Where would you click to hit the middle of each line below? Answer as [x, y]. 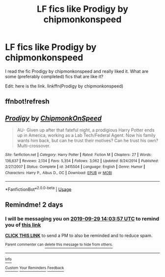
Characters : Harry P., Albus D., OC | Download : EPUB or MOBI [58, 173]
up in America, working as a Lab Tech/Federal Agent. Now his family [86, 135]
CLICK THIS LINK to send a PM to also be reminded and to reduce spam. [79, 236]
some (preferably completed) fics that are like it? [54, 76]
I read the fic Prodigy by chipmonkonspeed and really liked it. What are [77, 71]
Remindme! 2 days [34, 204]
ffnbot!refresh [27, 102]
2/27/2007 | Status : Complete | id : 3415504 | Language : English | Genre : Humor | [75, 167]
